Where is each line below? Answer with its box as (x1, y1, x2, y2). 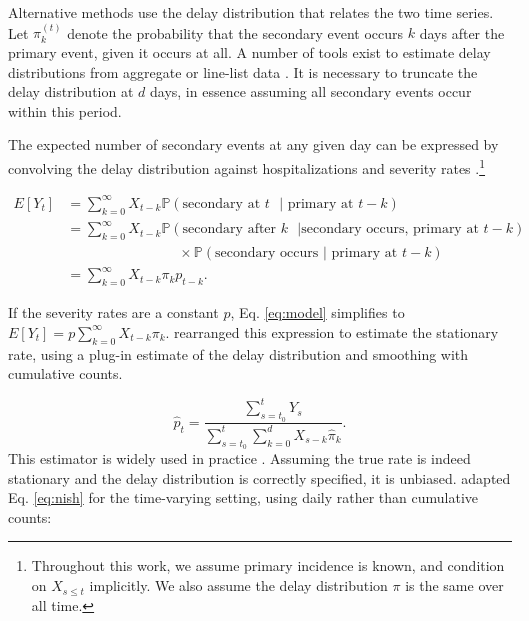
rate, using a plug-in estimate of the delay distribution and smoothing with (8, 343, 469, 364)
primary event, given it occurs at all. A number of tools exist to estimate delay (8, 42, 491, 62)
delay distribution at (8, 81, 134, 102)
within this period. (8, 100, 122, 121)
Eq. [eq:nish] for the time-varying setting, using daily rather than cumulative (8, 487, 479, 508)
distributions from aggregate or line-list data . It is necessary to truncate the (8, 61, 478, 82)
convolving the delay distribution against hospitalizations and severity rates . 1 (8, 154, 486, 178)
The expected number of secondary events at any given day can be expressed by (8, 134, 499, 155)
